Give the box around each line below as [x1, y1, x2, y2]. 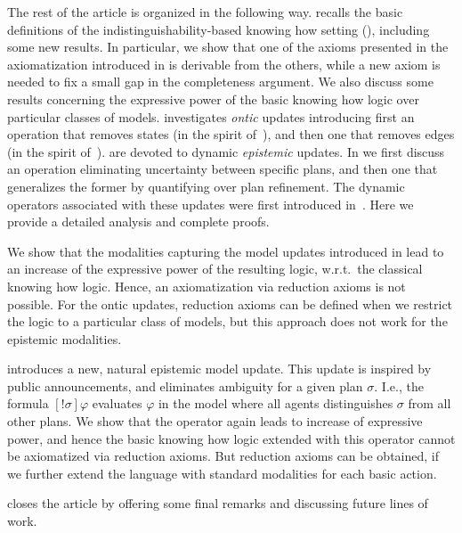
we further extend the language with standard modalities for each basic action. [7, 463, 437, 482]
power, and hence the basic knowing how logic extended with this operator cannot [7, 429, 456, 447]
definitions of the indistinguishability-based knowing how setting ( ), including [7, 20, 430, 38]
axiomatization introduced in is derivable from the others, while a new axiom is [7, 54, 441, 73]
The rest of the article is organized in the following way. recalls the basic [7, 3, 403, 20]
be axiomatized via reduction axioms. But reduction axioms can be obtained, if [7, 447, 440, 465]
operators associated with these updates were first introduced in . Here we [7, 194, 414, 213]
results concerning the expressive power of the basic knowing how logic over [7, 89, 419, 108]
